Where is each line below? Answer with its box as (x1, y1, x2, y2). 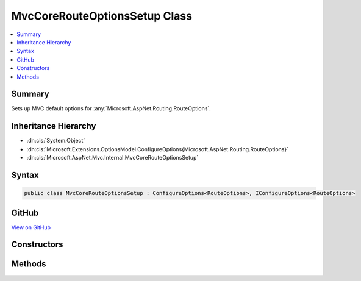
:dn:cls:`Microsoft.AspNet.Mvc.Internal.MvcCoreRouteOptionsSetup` (26, 154, 199, 162)
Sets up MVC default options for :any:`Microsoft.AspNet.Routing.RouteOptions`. (11, 105, 212, 112)
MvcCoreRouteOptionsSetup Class (11, 9, 192, 23)
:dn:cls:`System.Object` (26, 137, 85, 144)
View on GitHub (11, 223, 51, 231)
